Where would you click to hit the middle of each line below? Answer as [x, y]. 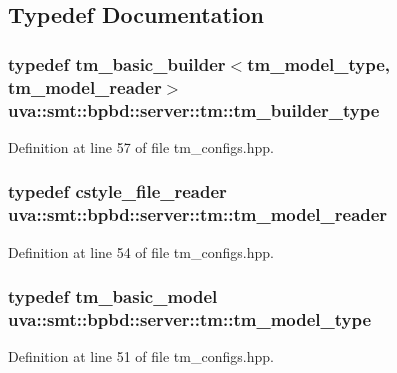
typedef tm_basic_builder [117, 63]
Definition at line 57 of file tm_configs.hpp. [141, 146]
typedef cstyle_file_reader [117, 191]
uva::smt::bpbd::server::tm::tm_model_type [190, 319]
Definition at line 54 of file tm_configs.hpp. [141, 251]
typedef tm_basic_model [113, 296]
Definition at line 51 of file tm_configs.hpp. [141, 356]
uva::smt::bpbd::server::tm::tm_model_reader [198, 214]
